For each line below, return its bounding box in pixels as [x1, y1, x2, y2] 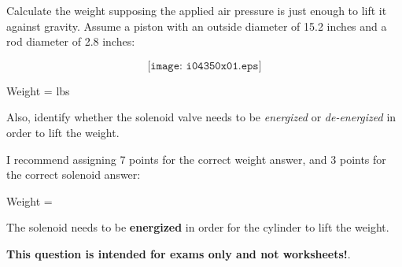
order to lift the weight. [6, 124, 120, 140]
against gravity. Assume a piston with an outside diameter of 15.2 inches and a [6, 17, 387, 34]
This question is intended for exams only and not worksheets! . [6, 245, 351, 261]
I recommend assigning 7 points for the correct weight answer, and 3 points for [6, 150, 386, 167]
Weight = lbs [6, 82, 70, 98]
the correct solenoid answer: [6, 166, 141, 183]
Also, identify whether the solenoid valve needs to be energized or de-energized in [6, 109, 396, 125]
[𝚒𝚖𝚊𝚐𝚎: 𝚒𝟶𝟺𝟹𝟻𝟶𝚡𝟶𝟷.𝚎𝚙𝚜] [147, 60, 262, 72]
